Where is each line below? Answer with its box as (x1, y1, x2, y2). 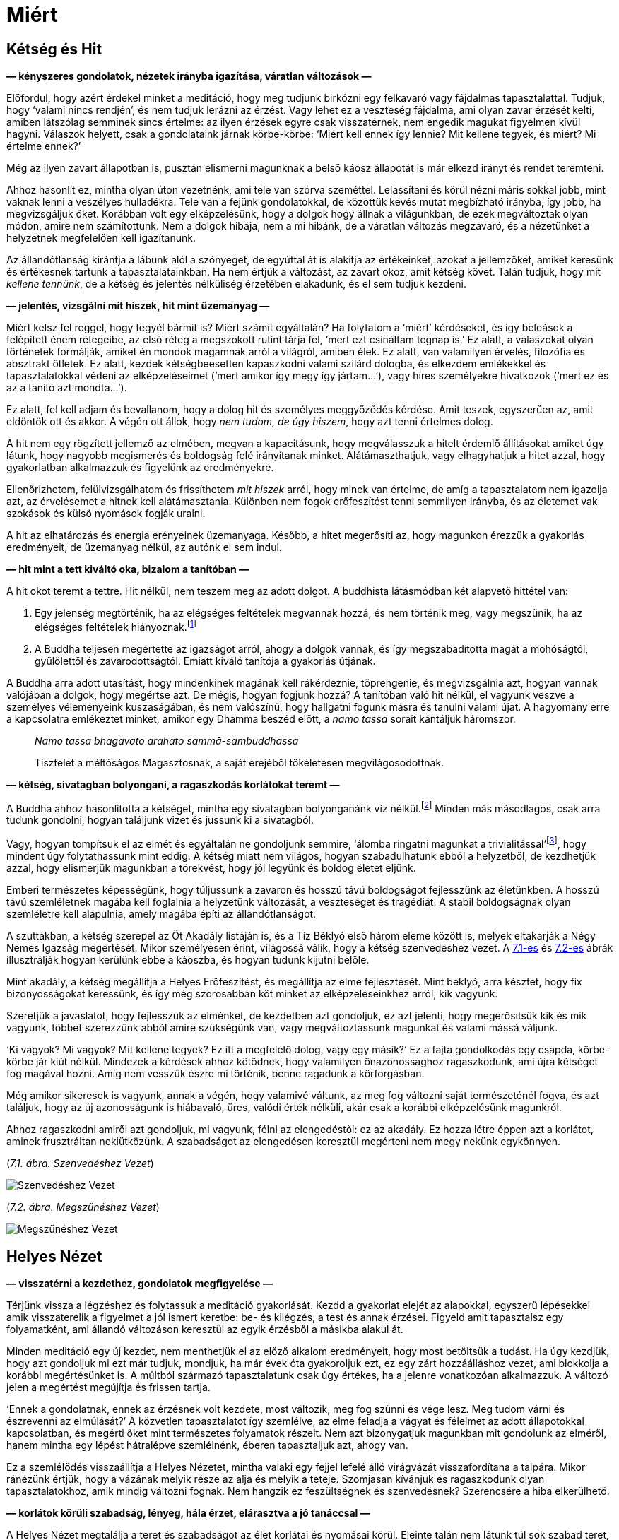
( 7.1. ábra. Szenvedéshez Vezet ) (6, 1157, 154, 1170)
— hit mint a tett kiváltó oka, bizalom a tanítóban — (6, 563, 249, 576)
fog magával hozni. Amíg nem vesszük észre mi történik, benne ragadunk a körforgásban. (6, 1067, 425, 1080)
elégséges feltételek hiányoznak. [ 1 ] (35, 619, 197, 633)
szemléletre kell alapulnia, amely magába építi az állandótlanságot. (6, 908, 317, 920)
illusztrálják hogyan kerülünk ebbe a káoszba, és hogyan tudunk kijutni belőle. (6, 954, 370, 966)
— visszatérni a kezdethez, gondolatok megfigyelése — (6, 1277, 273, 1289)
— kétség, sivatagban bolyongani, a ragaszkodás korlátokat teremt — (6, 778, 340, 790)
